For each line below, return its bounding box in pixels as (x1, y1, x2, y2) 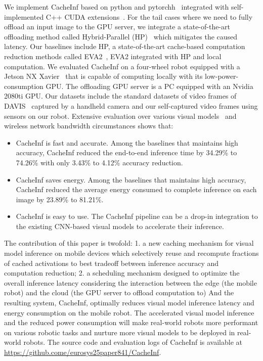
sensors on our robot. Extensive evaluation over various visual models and (4, 110, 237, 121)
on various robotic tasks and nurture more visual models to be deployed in (4, 327, 235, 337)
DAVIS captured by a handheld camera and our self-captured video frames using (4, 100, 258, 111)
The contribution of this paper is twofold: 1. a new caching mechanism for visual (4, 238, 254, 248)
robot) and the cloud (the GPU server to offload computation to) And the (4, 287, 234, 298)
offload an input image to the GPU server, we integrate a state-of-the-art (4, 21, 231, 32)
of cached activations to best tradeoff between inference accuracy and (4, 257, 219, 268)
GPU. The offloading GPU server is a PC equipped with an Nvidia (46, 80, 253, 91)
